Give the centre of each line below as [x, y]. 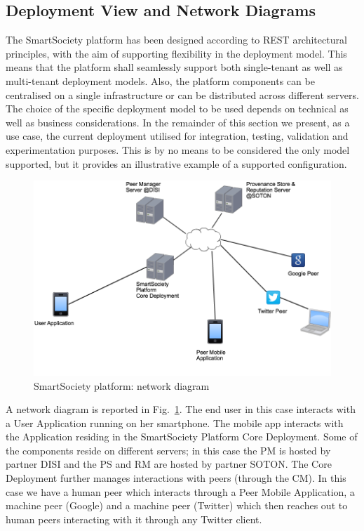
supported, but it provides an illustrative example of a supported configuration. [176, 163]
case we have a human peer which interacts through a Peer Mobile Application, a [180, 491]
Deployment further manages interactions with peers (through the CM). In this [176, 478]
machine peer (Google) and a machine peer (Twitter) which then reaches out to [177, 505]
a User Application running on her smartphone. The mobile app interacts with [175, 422]
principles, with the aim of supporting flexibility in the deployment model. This [176, 53]
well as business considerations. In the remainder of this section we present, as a [178, 122]
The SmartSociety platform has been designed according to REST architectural [176, 40]
